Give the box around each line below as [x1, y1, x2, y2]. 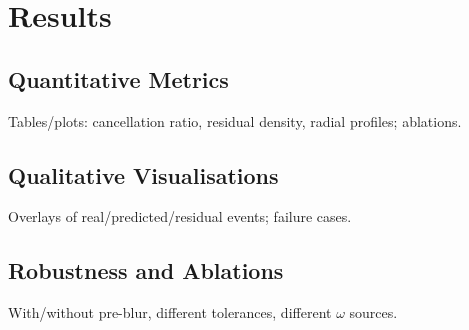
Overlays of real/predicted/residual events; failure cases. [8, 206, 352, 227]
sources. [349, 302, 398, 323]
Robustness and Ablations [8, 255, 284, 286]
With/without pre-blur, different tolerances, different [8, 302, 332, 323]
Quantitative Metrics [8, 63, 229, 94]
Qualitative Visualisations [8, 159, 279, 190]
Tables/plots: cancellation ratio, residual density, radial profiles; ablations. [8, 110, 462, 131]
